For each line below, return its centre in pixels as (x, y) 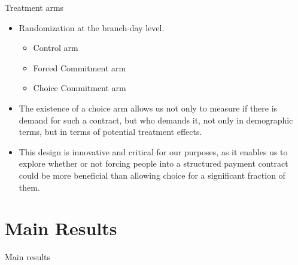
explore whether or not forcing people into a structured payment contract (153, 163)
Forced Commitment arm (80, 67)
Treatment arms (34, 7)
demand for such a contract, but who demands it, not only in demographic (156, 120)
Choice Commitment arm (80, 88)
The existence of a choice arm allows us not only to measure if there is (148, 108)
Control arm (56, 48)
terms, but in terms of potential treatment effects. (110, 132)
